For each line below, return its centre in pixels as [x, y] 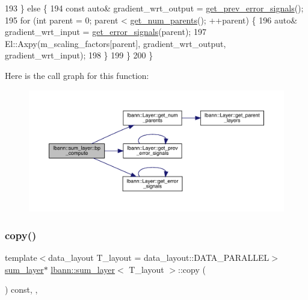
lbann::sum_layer [83, 269]
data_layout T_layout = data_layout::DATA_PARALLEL [159, 258]
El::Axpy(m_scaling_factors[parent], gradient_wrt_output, [115, 43]
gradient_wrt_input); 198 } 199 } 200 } [79, 55]
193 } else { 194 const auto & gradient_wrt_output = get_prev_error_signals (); [154, 8]
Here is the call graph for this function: [77, 75]
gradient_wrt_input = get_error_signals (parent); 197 [106, 32]
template [21, 258]
